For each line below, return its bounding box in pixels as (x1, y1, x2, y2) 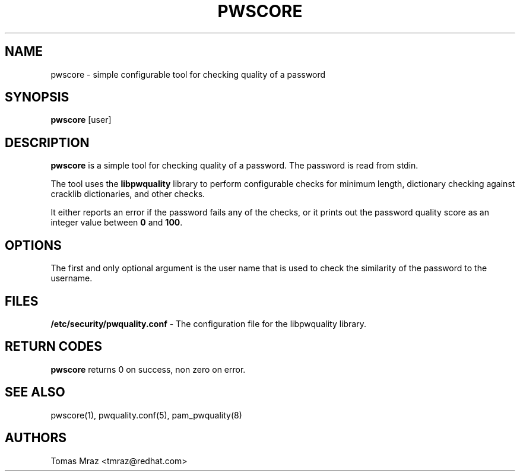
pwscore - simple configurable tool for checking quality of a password (50, 69, 326, 80)
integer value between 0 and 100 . (50, 217, 183, 228)
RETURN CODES (5, 339, 103, 354)
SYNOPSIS (5, 90, 69, 105)
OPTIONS (5, 237, 62, 253)
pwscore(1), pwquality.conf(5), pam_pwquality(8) (50, 410, 242, 420)
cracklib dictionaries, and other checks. (50, 189, 205, 199)
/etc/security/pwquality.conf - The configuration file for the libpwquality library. (50, 318, 366, 329)
